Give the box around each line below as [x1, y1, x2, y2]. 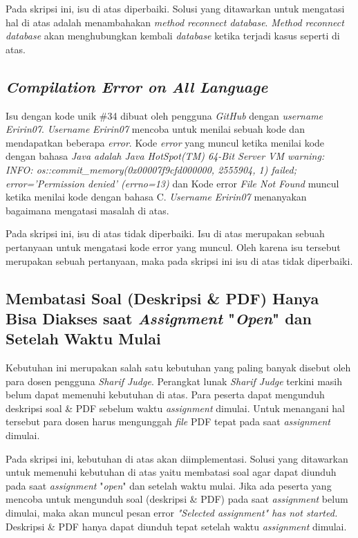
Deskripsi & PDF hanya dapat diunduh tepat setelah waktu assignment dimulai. [6, 519, 347, 533]
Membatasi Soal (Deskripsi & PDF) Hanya [6, 287, 319, 308]
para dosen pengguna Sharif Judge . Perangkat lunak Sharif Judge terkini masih [6, 373, 342, 388]
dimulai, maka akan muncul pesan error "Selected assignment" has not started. [6, 505, 338, 520]
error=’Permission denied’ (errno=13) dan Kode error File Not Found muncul [6, 176, 339, 190]
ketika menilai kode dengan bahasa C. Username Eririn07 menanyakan [6, 189, 307, 204]
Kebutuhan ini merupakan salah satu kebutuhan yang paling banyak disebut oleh [6, 360, 351, 375]
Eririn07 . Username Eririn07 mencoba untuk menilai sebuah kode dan [6, 122, 305, 136]
